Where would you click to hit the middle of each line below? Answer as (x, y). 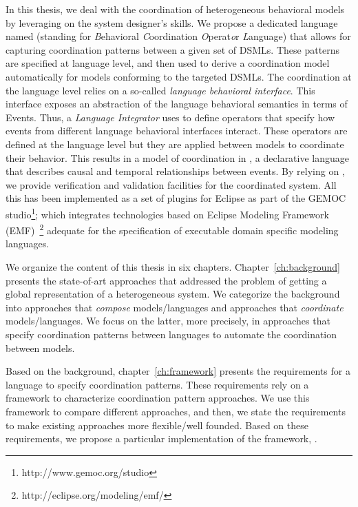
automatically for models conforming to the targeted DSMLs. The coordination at (179, 76)
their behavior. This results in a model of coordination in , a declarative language (178, 157)
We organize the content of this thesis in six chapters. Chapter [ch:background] (173, 267)
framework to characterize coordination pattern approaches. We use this (158, 398)
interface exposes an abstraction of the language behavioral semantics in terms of (177, 104)
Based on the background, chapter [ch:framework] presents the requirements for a (178, 371)
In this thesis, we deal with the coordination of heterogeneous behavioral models (175, 9)
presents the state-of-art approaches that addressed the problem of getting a (166, 280)
